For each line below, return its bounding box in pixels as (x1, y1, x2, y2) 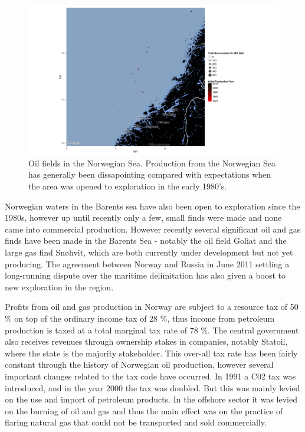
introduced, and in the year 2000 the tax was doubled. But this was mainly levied (5, 381, 300, 394)
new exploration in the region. (5, 280, 114, 293)
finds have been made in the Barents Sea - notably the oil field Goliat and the (5, 234, 287, 247)
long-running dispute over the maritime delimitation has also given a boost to (5, 269, 286, 282)
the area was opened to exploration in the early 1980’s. (28, 180, 227, 192)
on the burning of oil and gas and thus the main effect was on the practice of (5, 404, 283, 417)
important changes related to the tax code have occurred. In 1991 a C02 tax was (5, 369, 296, 382)
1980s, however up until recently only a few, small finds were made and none (5, 211, 282, 224)
